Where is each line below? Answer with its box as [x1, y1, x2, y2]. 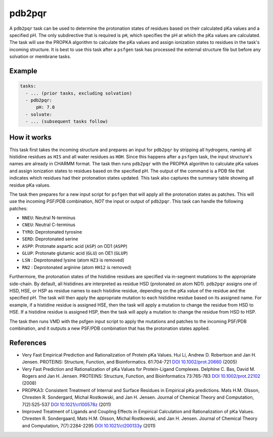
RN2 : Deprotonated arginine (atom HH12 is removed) [22, 264, 131, 270]
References [9, 338, 47, 347]
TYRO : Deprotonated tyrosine [22, 229, 82, 235]
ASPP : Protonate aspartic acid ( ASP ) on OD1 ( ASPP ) [22, 243, 127, 249]
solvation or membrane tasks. [9, 54, 71, 60]
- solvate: [25, 111, 53, 117]
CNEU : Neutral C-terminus [22, 222, 76, 228]
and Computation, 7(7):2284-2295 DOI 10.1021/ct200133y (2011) [22, 422, 156, 428]
